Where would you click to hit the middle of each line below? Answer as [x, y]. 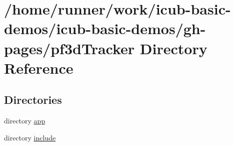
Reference [39, 67]
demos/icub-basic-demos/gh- [105, 28]
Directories [33, 100]
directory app [25, 121]
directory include [30, 137]
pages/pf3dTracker [69, 48]
